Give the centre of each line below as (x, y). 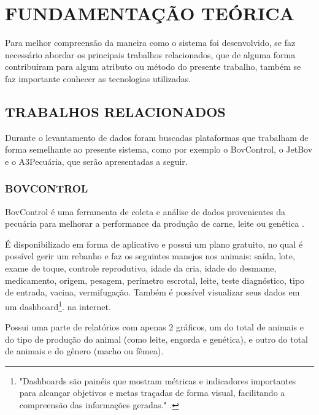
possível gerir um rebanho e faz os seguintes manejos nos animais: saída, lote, (150, 256)
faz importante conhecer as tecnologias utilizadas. (98, 78)
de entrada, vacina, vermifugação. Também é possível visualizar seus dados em (152, 292)
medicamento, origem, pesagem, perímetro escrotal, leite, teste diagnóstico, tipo (155, 280)
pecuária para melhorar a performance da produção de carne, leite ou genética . (155, 223)
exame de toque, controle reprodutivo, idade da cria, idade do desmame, (141, 268)
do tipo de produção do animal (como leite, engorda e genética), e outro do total (157, 339)
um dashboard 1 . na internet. (58, 305)
